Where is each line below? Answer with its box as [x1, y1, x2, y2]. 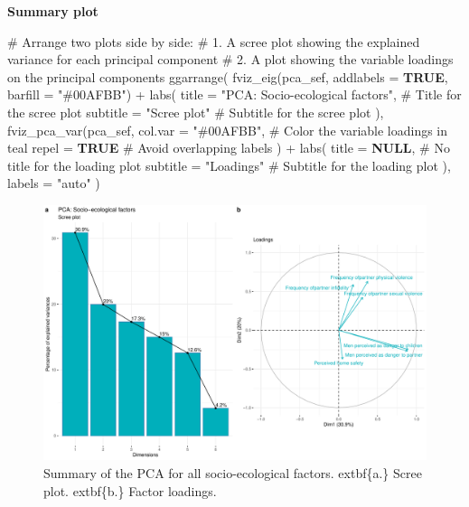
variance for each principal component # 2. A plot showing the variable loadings [7, 50, 454, 69]
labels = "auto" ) [7, 174, 100, 192]
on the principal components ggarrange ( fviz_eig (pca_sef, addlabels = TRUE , [7, 67, 448, 86]
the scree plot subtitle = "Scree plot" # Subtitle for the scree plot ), [7, 102, 384, 121]
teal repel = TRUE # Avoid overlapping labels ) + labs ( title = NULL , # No [7, 138, 450, 157]
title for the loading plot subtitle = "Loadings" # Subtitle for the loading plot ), [7, 155, 451, 174]
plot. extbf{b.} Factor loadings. [43, 481, 217, 500]
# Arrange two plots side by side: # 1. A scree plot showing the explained [7, 32, 420, 51]
